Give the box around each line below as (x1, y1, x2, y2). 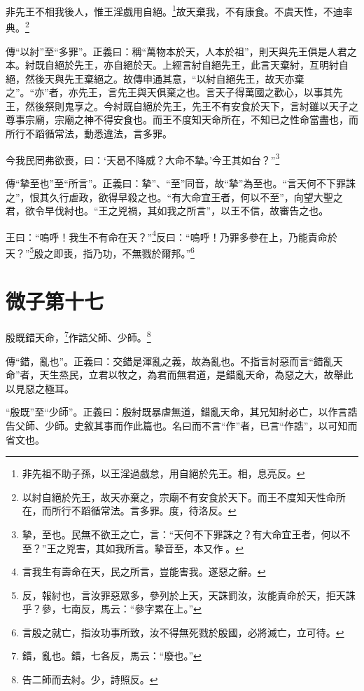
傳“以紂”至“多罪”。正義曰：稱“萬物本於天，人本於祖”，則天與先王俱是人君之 (6, 43, 357, 58)
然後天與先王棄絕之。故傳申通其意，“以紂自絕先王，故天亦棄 (24, 71, 304, 85)
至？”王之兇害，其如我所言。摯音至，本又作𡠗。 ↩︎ (22, 540, 244, 555)
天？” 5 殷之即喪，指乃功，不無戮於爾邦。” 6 (6, 243, 195, 260)
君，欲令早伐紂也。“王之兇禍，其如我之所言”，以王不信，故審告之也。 (6, 203, 329, 218)
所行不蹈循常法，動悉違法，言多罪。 (6, 126, 172, 141)
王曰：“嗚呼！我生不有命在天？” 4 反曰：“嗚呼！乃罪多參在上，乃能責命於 (6, 227, 337, 244)
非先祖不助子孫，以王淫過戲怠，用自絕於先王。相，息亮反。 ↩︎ (22, 466, 305, 481)
